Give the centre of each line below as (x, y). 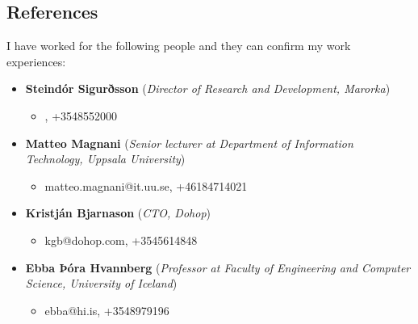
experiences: (36, 61)
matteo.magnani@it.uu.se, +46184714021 (146, 185)
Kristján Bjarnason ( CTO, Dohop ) (118, 213)
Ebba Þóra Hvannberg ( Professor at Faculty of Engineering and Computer (218, 267)
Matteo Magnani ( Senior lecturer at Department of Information (189, 143)
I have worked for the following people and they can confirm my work (179, 46)
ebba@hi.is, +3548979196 (107, 310)
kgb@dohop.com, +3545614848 (121, 240)
